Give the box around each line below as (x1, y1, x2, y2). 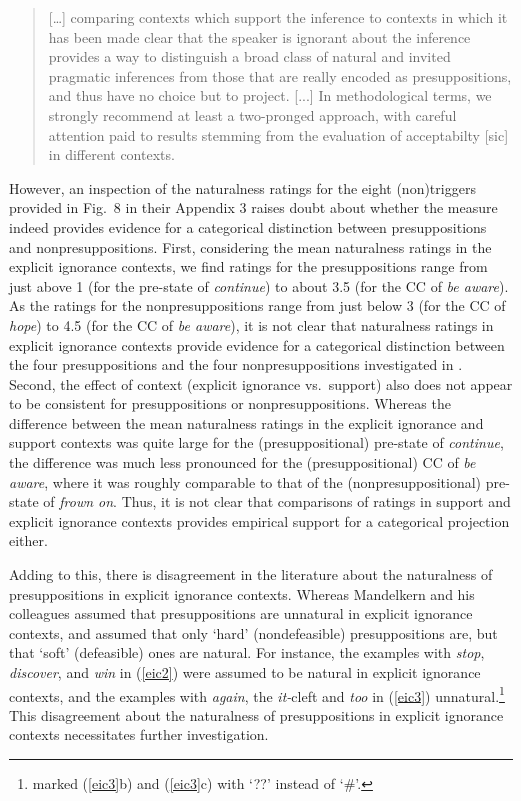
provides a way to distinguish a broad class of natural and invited (48, 46, 451, 67)
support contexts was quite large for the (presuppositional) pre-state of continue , (9, 432, 504, 453)
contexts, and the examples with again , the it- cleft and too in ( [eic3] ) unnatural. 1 (9, 682, 505, 706)
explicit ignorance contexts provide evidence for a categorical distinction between (9, 334, 505, 355)
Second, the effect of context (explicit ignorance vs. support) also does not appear (9, 373, 513, 394)
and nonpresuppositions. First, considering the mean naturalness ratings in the (9, 236, 492, 257)
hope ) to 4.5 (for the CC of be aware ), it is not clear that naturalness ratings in (9, 314, 494, 335)
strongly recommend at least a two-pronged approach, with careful (48, 104, 457, 125)
